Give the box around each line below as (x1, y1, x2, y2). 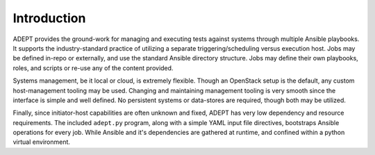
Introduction (12, 10, 86, 26)
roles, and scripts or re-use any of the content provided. (12, 63, 174, 72)
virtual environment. (12, 138, 71, 146)
